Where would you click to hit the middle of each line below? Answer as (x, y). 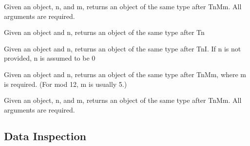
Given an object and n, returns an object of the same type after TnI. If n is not (123, 48)
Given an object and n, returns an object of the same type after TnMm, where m (125, 74)
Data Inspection (45, 136)
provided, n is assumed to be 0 (50, 58)
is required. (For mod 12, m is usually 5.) (66, 84)
